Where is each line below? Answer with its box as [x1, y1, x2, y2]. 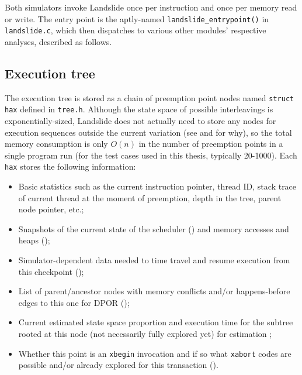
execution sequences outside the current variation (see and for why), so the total [5, 126, 292, 138]
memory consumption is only [5, 137, 108, 150]
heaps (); [18, 234, 50, 246]
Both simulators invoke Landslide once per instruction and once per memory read [5, 1, 297, 13]
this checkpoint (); [18, 265, 84, 277]
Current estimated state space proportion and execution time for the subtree [18, 316, 293, 328]
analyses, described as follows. [5, 35, 112, 47]
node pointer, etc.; [18, 203, 84, 215]
